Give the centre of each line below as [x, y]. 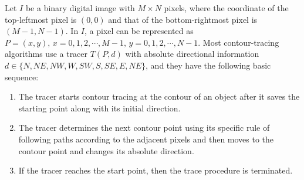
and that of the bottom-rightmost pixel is [183, 19]
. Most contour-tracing [239, 42]
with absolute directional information [192, 54]
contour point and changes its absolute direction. [106, 150]
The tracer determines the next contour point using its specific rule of [144, 128]
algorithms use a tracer [46, 54]
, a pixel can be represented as [139, 31]
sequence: [22, 77]
